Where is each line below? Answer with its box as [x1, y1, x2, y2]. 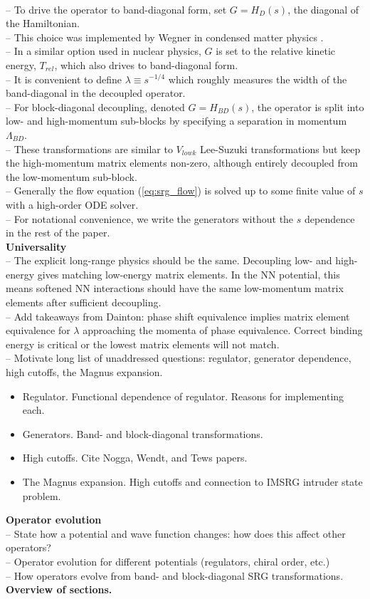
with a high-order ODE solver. [6, 197, 139, 212]
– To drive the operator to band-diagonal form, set [6, 1, 227, 16]
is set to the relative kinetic [216, 43, 336, 58]
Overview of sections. [6, 582, 112, 597]
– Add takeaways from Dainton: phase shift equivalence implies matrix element [6, 308, 350, 323]
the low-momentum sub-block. [6, 169, 137, 184]
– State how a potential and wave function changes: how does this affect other [6, 526, 346, 541]
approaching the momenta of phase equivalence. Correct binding [83, 323, 363, 338]
